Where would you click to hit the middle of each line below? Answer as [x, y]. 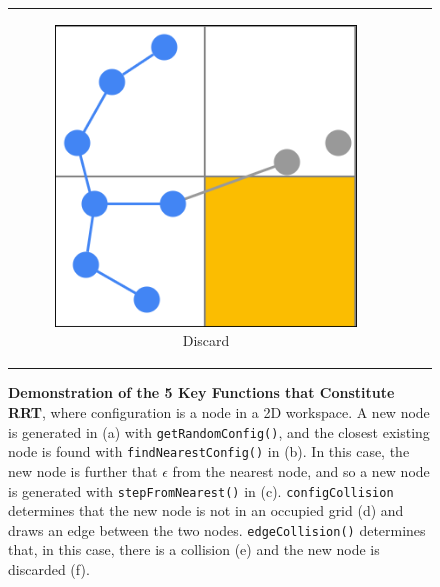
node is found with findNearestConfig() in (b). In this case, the [209, 451]
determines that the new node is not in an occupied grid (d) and [206, 510]
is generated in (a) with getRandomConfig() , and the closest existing [219, 431]
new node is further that [83, 470]
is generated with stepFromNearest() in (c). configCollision [201, 490]
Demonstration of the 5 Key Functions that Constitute [201, 392]
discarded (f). [49, 569]
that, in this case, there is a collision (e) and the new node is [194, 549]
